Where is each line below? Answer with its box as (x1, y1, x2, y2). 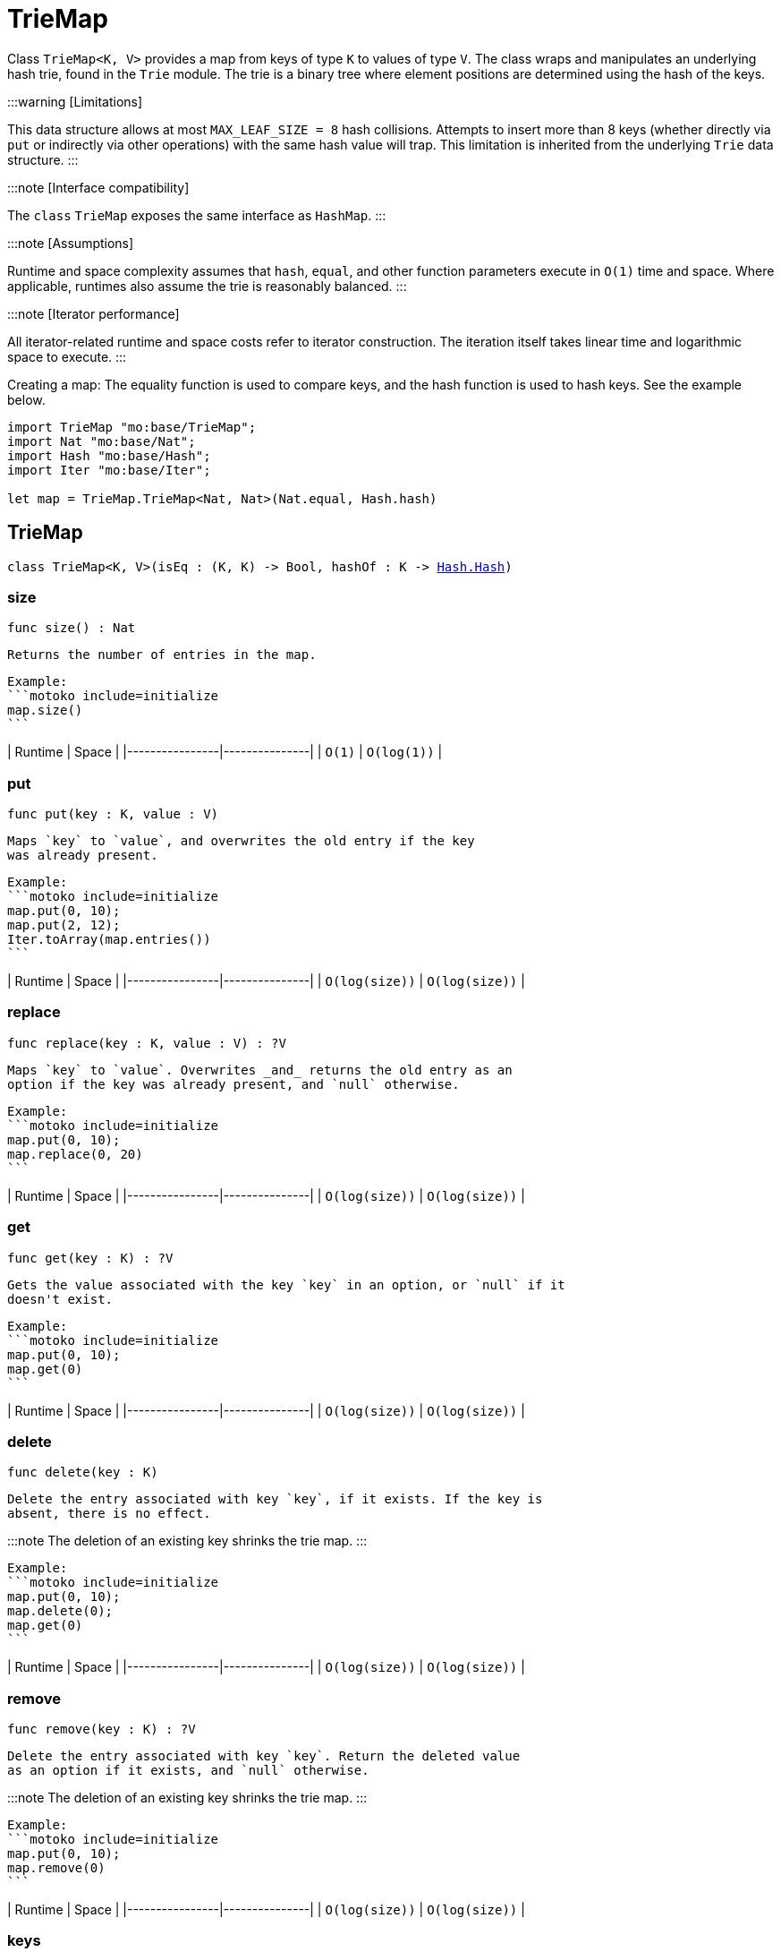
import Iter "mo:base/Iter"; (7, 462, 211, 477)
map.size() (7, 703, 83, 718)
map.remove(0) (7, 1861, 106, 1876)
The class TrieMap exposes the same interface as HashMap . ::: (7, 207, 386, 223)
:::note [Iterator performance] (7, 305, 180, 321)
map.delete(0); (7, 1604, 114, 1619)
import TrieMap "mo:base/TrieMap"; (7, 419, 257, 434)
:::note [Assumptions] (7, 235, 134, 251)
